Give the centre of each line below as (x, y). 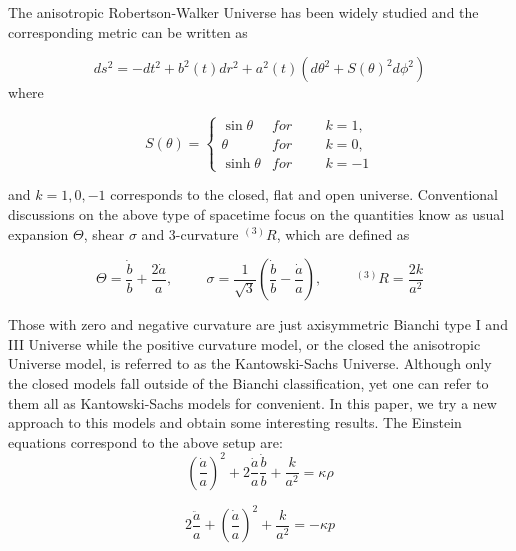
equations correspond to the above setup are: (145, 441)
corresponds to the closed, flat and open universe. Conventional (304, 194)
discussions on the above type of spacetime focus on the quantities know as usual (256, 213)
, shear (104, 233)
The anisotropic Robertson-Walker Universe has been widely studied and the (243, 12)
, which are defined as (343, 233)
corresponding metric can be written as (128, 31)
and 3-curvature (190, 233)
